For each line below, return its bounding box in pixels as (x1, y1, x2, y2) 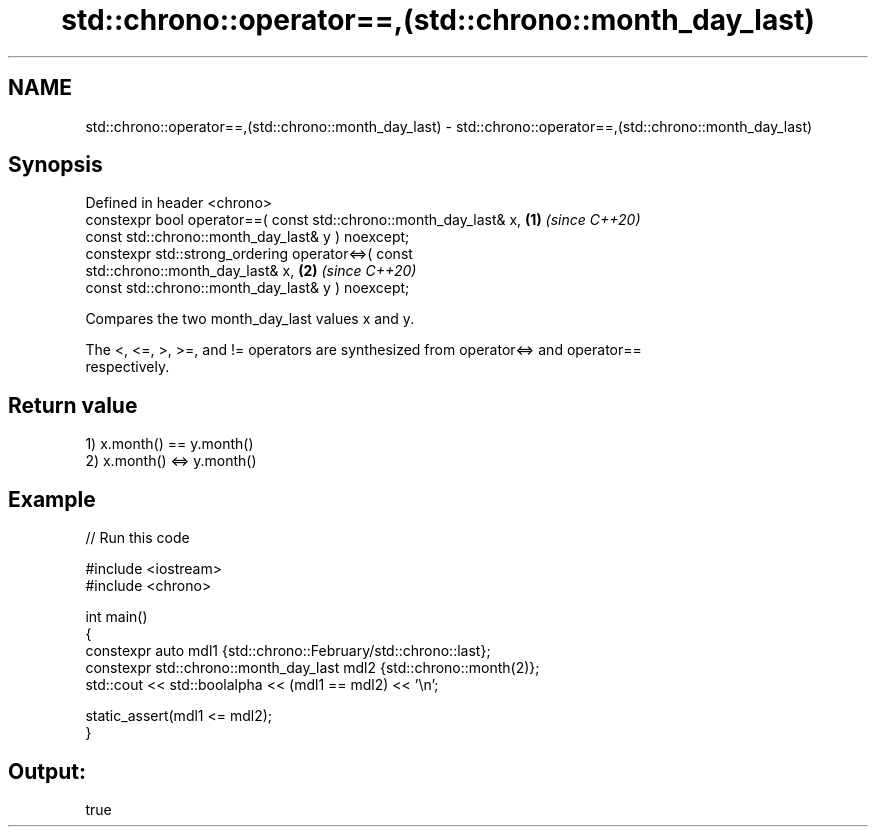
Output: (8, 758, 86, 784)
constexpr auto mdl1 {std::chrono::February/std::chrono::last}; (85, 642, 491, 660)
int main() (85, 608, 148, 626)
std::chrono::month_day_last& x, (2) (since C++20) (85, 262, 417, 280)
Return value (8, 392, 138, 418)
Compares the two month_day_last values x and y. (85, 310, 415, 328)
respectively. (85, 358, 170, 376)
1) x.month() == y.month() (85, 435, 254, 453)
